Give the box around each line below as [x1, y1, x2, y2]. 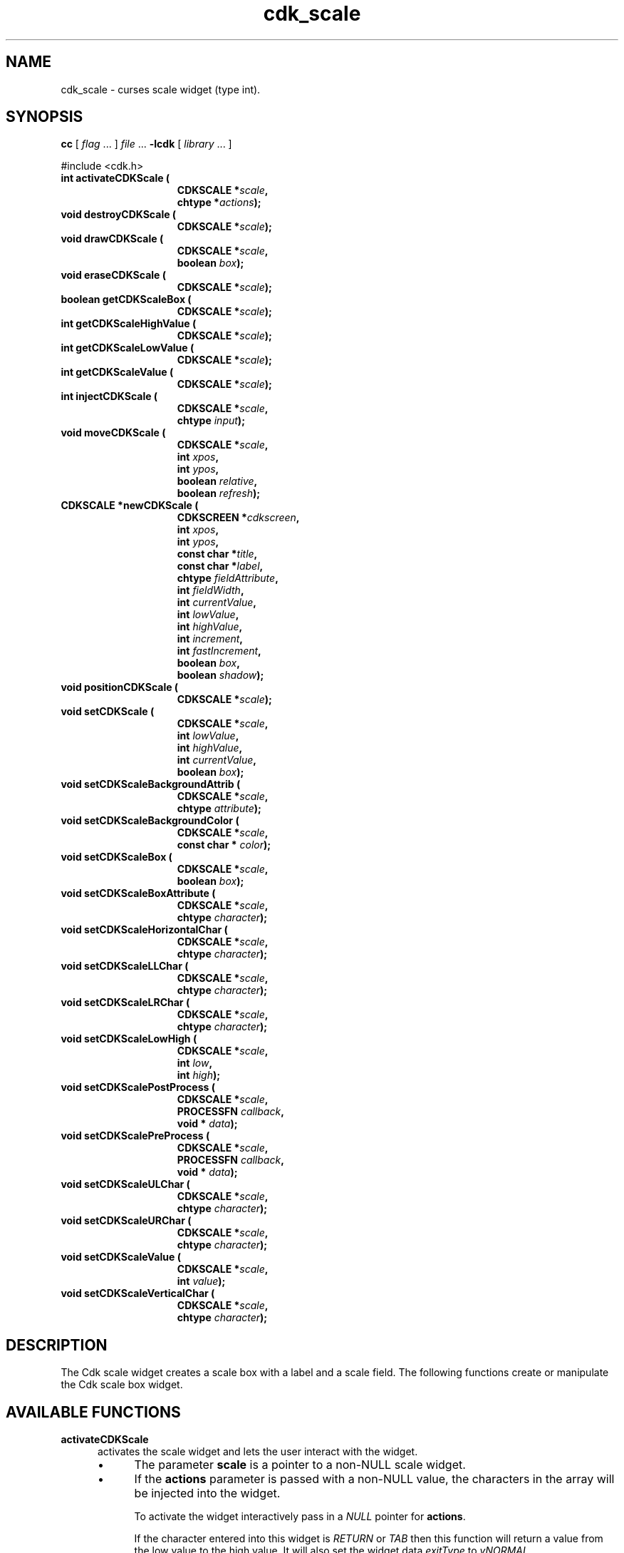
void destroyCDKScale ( [61, 208, 177, 221]
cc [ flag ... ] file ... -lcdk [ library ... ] [61, 138, 232, 150]
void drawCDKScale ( [61, 232, 164, 245]
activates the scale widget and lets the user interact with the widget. [98, 1445, 418, 1458]
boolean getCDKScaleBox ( [61, 293, 192, 306]
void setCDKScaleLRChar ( [61, 996, 190, 1009]
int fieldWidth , [177, 584, 244, 597]
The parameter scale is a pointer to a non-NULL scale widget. [134, 1457, 466, 1472]
